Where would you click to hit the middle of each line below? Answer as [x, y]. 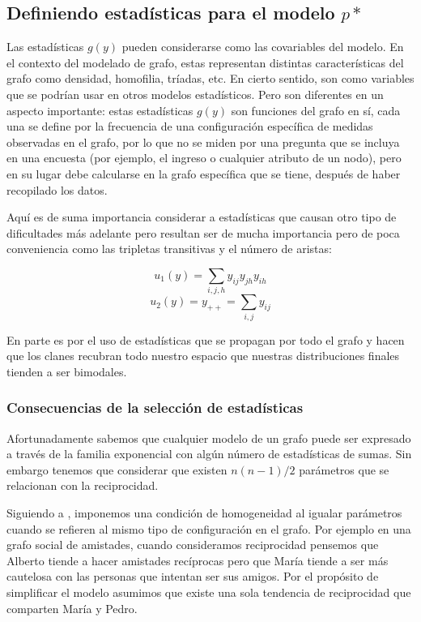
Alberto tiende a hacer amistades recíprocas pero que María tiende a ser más [198, 560]
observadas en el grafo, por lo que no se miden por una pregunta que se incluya [203, 142]
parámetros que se [344, 469]
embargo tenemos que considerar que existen [117, 469]
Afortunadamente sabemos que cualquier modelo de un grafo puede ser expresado [209, 438]
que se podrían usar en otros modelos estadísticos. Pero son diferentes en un [195, 94]
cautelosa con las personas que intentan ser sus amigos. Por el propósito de [193, 576]
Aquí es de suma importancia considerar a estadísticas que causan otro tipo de [202, 217]
